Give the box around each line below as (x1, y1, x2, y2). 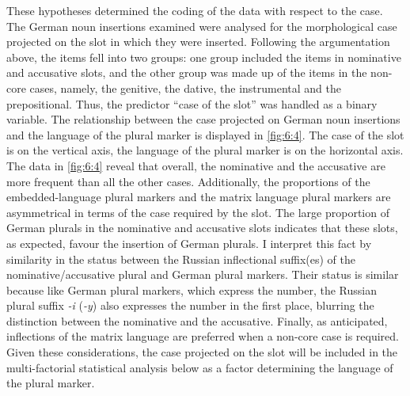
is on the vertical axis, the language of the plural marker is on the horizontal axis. (6, 142, 404, 158)
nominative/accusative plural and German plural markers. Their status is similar (6, 266, 399, 283)
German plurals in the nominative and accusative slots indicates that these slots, (6, 219, 398, 236)
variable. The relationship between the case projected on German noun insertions (6, 111, 401, 128)
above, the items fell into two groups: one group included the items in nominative (6, 48, 401, 65)
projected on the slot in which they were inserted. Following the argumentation (6, 33, 390, 50)
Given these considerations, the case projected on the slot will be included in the (6, 344, 398, 360)
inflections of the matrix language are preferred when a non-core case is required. (6, 328, 399, 345)
